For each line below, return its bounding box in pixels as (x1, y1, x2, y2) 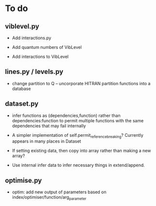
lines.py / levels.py (5, 68, 63, 76)
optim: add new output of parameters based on (12, 189, 107, 195)
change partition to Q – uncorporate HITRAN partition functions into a (12, 80, 151, 86)
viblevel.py (5, 22, 40, 30)
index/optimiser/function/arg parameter (12, 194, 87, 201)
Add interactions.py (12, 35, 52, 41)
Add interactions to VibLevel (12, 54, 69, 59)
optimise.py (5, 176, 42, 184)
